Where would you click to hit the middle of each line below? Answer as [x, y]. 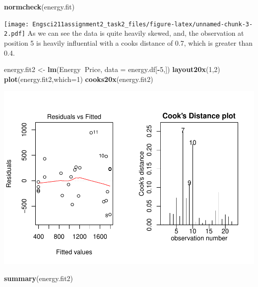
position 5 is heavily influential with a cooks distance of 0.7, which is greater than [128, 42]
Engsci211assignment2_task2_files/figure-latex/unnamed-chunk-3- [143, 24]
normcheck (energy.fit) [39, 6]
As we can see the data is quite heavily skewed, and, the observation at [136, 33]
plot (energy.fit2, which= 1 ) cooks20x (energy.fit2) [79, 79]
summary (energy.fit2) [39, 278]
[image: [17, 24]
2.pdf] [15, 34]
